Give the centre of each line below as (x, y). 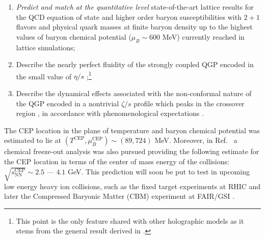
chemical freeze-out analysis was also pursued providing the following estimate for (132, 151)
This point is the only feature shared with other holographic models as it (130, 220)
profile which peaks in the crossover (189, 103)
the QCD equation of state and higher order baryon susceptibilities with (129, 17)
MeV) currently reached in (203, 36)
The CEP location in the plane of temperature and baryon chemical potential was (132, 130)
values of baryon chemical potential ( (74, 36)
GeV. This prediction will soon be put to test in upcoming (158, 171)
